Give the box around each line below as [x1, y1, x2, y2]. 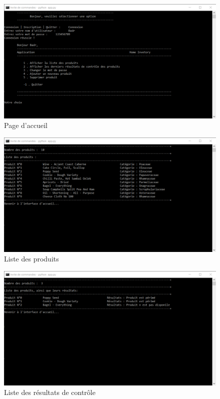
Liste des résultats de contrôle [4, 387, 95, 397]
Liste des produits [4, 253, 59, 264]
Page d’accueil [4, 120, 47, 130]
